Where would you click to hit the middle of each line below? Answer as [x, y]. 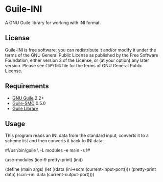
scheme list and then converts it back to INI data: [55, 141]
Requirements [27, 86]
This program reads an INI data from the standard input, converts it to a [77, 135]
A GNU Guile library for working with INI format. [53, 23]
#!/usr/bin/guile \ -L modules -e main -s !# [48, 150]
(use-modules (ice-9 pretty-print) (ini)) [44, 160]
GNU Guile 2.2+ [28, 98]
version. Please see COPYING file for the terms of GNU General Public [74, 65]
